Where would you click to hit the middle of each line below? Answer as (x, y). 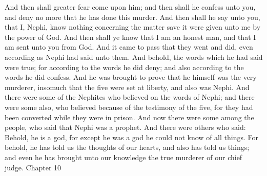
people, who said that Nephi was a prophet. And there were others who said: (125, 127)
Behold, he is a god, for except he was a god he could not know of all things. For (131, 137)
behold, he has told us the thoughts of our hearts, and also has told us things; (127, 147)
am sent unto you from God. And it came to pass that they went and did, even (129, 47)
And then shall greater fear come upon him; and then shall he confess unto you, (130, 7)
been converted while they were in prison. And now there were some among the (129, 117)
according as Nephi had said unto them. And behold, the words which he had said (134, 57)
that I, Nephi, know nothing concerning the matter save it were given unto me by (133, 27)
